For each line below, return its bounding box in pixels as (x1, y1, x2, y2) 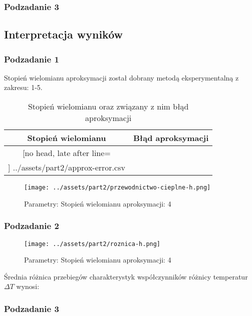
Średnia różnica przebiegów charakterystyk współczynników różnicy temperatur (4, 271, 248, 281)
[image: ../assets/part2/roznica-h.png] (24, 240, 161, 247)
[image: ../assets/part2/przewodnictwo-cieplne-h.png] (24, 184, 211, 191)
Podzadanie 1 (4, 52, 59, 65)
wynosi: (16, 281, 40, 291)
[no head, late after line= (23, 147, 111, 159)
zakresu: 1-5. (4, 82, 43, 92)
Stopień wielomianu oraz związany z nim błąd (28, 100, 189, 112)
